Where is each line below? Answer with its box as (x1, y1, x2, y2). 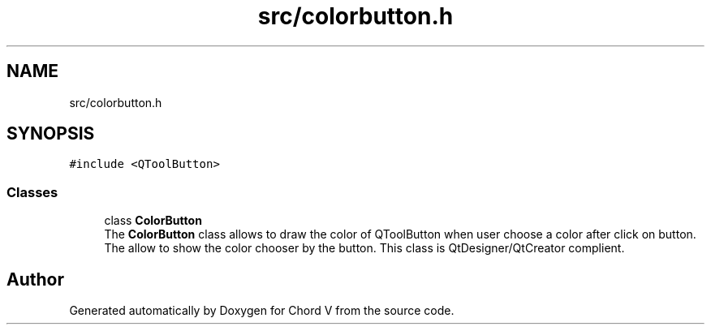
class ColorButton (104, 213, 202, 228)
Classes (6, 183, 58, 200)
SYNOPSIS (6, 123, 95, 144)
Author (6, 269, 64, 290)
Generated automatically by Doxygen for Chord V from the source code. (69, 303, 455, 318)
